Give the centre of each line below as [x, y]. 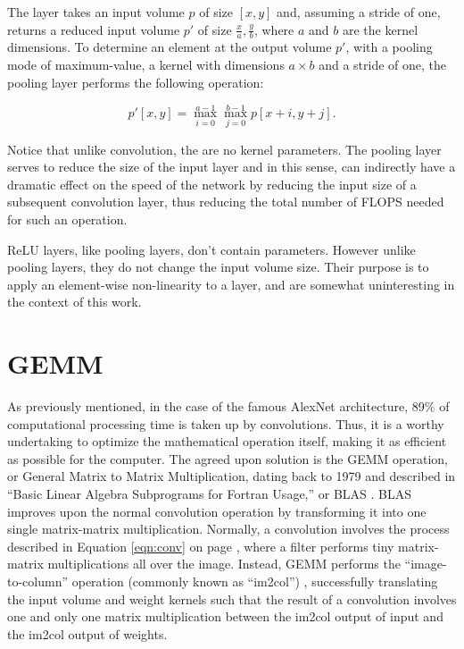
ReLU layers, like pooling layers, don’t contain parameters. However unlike [211, 249]
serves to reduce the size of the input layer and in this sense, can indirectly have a [232, 167]
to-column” [38, 582]
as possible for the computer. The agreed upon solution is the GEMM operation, [228, 458]
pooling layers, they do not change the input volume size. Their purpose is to [218, 267]
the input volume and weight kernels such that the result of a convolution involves [232, 598]
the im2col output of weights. [87, 633]
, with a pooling [389, 47]
